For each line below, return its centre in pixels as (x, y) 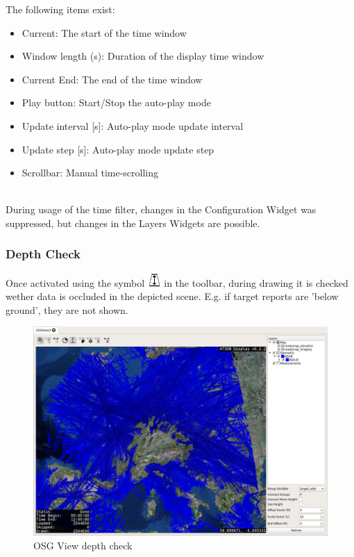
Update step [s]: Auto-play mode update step (118, 149)
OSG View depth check (83, 545)
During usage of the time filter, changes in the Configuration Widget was (161, 209)
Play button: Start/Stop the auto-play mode (116, 102)
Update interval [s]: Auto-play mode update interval (133, 125)
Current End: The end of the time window (112, 79)
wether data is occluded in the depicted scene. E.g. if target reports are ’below (172, 296)
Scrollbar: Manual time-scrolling (90, 173)
